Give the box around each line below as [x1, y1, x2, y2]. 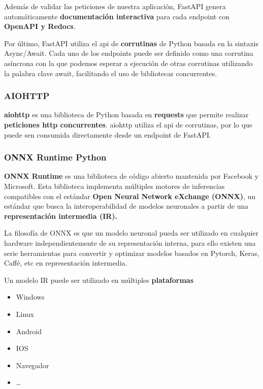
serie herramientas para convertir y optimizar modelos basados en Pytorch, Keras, [4, 247, 259, 258]
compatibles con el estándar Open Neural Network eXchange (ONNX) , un [4, 190, 256, 201]
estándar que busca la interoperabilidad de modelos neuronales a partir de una [4, 201, 249, 211]
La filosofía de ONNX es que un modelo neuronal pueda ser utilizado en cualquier [4, 228, 259, 238]
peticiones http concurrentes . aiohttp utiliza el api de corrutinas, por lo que [4, 119, 253, 129]
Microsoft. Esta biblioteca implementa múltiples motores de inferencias [4, 180, 225, 191]
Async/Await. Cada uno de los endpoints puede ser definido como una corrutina [4, 48, 253, 58]
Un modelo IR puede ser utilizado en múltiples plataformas [4, 274, 194, 285]
